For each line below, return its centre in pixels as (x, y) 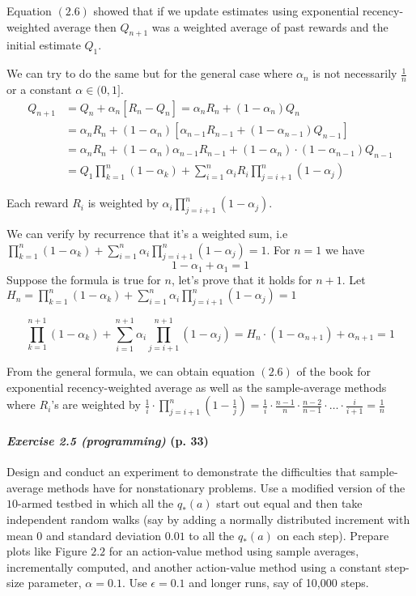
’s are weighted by (96, 404)
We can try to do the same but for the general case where (150, 73)
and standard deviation (104, 535)
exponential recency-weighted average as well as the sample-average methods (197, 387)
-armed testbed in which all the (96, 503)
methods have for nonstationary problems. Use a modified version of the (226, 487)
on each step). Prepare (333, 535)
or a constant (39, 89)
